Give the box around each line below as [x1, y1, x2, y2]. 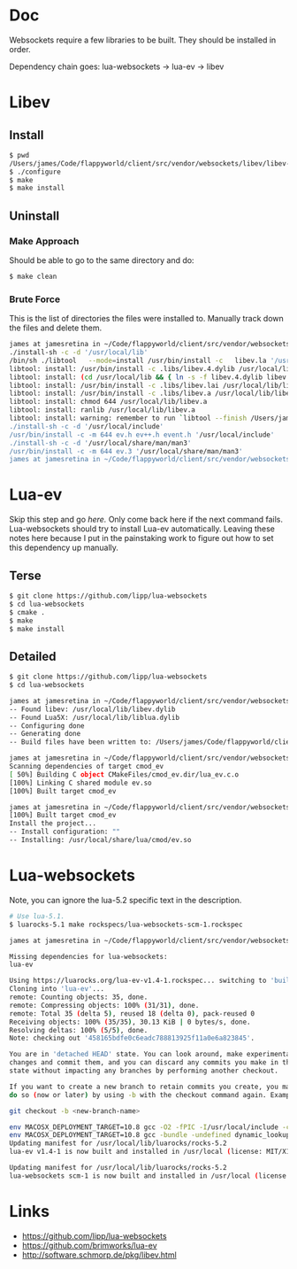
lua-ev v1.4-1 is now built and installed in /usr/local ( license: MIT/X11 [9, 1148, 294, 1157]
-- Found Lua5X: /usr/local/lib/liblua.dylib [9, 713, 179, 722]
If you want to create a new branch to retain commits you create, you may [9, 1082, 294, 1091]
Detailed [9, 648, 57, 664]
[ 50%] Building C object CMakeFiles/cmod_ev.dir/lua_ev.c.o [9, 770, 240, 779]
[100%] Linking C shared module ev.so [9, 778, 152, 787]
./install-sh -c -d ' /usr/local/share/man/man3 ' [9, 438, 192, 447]
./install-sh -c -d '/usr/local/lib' [9, 348, 148, 357]
